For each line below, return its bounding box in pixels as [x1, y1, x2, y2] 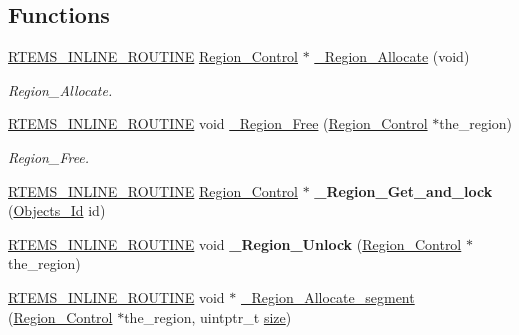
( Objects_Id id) [8, 200, 106, 221]
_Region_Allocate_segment [240, 286, 415, 307]
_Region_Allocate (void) [314, 46, 470, 67]
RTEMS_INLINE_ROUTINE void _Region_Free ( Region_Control [8, 113, 428, 134]
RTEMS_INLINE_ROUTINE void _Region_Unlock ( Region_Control [8, 233, 462, 254]
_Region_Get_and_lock [314, 180, 493, 201]
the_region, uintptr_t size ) [124, 306, 292, 327]
